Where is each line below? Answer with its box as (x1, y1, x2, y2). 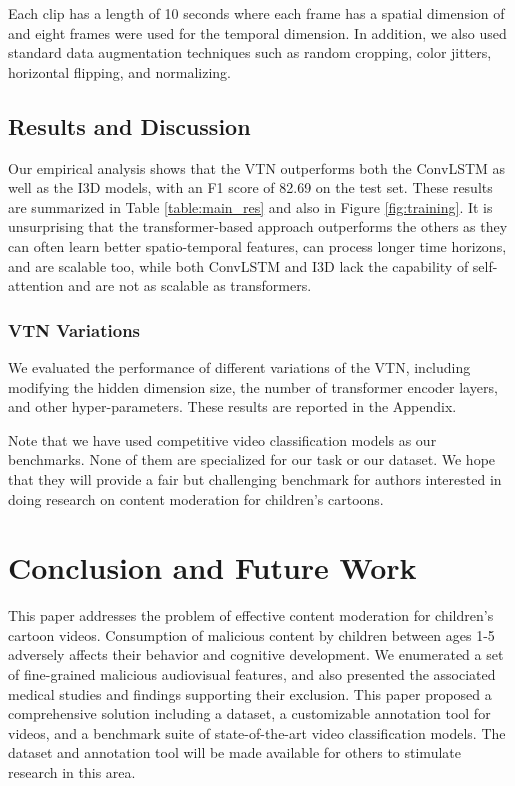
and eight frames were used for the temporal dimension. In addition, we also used (8, 22, 507, 43)
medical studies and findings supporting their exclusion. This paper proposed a (8, 683, 492, 704)
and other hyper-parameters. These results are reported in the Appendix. (8, 396, 457, 417)
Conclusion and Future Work (8, 547, 417, 588)
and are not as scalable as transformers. (68, 275, 312, 296)
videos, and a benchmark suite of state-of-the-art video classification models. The (8, 722, 506, 743)
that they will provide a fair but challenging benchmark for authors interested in (8, 468, 502, 489)
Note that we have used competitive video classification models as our (8, 429, 437, 450)
